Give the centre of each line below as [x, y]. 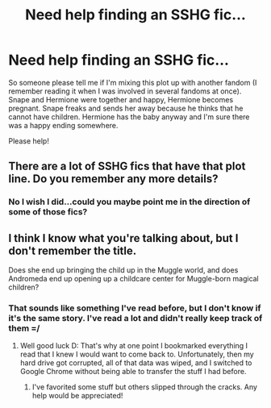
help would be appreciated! [77, 396]
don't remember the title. [73, 250]
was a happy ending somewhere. [63, 125]
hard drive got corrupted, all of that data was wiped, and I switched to [136, 363]
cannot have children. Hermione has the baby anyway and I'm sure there [129, 117]
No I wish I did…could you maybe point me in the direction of [129, 202]
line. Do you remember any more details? [113, 179]
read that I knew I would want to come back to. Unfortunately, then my [137, 354]
